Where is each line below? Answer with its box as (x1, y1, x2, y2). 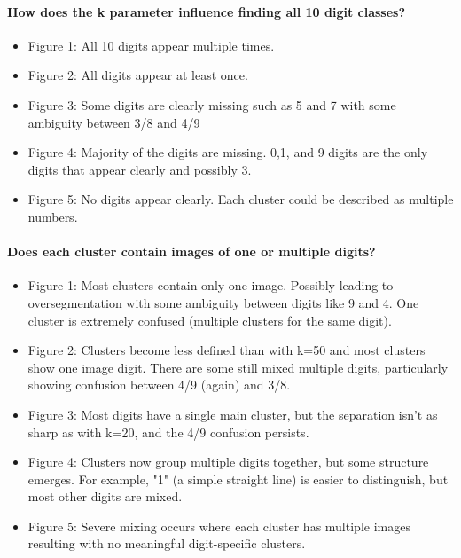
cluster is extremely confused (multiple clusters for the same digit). (27, 310, 392, 329)
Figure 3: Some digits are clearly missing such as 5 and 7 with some (27, 95, 396, 114)
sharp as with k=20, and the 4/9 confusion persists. (27, 422, 309, 441)
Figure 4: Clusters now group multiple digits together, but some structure (27, 452, 429, 471)
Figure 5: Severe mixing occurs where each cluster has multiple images (27, 516, 410, 535)
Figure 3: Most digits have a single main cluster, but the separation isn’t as (27, 405, 438, 423)
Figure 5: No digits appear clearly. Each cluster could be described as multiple (27, 190, 454, 208)
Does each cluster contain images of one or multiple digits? (7, 242, 376, 261)
